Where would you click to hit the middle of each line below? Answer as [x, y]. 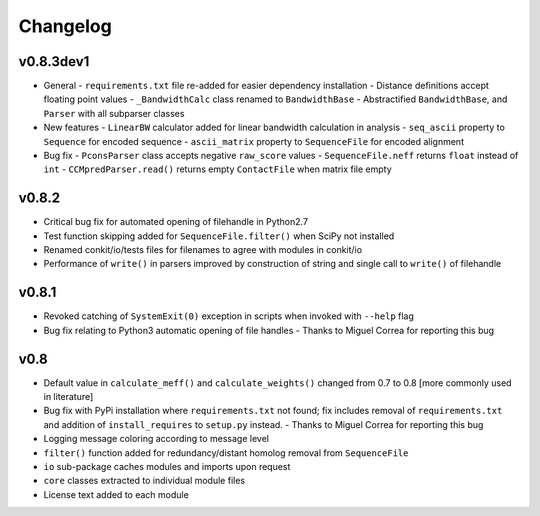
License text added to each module [116, 494]
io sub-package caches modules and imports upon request [167, 467]
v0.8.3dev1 [54, 61]
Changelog [65, 26]
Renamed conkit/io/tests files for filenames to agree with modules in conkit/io [203, 250]
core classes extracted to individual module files [144, 481]
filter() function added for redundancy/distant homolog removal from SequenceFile [226, 452]
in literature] [68, 397]
